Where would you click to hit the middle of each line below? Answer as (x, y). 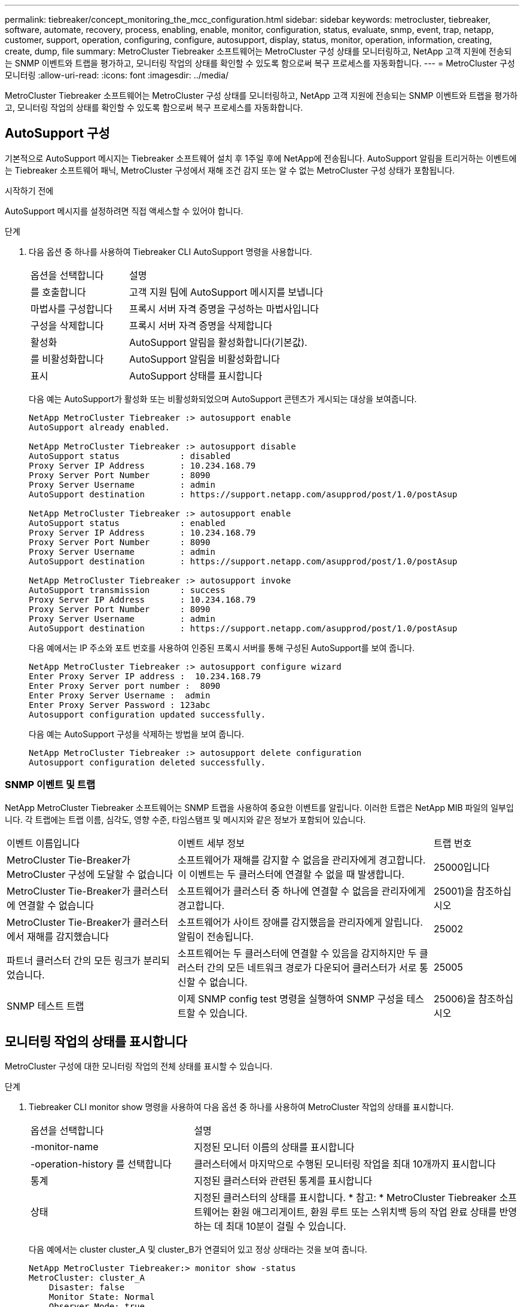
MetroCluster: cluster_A (87, 1278)
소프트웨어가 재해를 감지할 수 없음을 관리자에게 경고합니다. (301, 860)
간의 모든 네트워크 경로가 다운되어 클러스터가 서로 (312, 967)
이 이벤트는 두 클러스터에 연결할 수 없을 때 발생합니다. (291, 874)
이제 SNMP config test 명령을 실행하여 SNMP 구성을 (290, 999)
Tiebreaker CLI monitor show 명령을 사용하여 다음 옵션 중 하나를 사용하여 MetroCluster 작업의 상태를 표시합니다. (241, 1107)
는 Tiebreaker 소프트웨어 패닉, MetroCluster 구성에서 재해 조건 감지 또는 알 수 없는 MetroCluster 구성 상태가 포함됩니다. (230, 170)
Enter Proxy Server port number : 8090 (125, 686)
